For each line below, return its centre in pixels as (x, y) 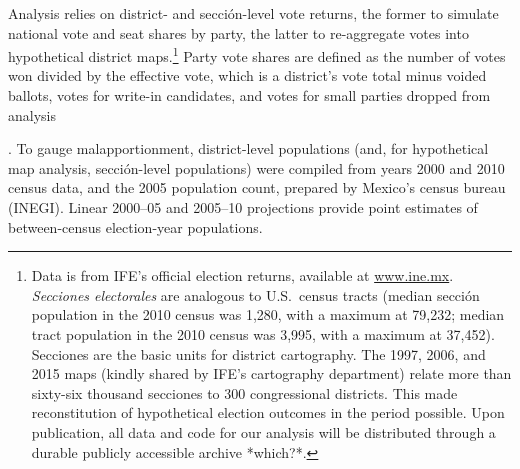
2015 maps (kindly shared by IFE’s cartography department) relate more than (271, 373)
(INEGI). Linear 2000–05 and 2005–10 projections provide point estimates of (243, 207)
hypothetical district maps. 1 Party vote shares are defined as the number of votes (257, 54)
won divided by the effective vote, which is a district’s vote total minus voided (247, 75)
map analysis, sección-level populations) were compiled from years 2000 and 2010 (256, 167)
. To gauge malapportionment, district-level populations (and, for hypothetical (248, 148)
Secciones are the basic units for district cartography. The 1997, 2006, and (258, 353)
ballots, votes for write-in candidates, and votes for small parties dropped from (249, 95)
